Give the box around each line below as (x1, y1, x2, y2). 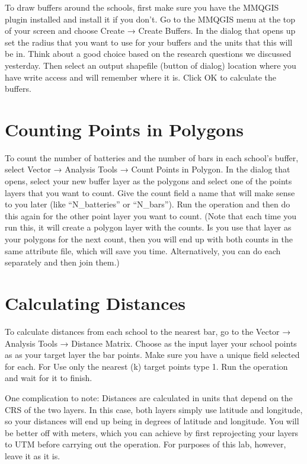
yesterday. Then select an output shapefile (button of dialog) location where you (5, 59, 296, 71)
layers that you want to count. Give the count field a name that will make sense (5, 186, 295, 199)
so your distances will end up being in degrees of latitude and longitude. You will (5, 415, 299, 427)
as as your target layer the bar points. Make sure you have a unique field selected (5, 348, 300, 361)
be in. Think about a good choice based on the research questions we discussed (5, 47, 292, 60)
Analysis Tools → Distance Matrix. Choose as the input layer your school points (5, 337, 297, 349)
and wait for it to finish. (5, 372, 92, 384)
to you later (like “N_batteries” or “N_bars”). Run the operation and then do (5, 198, 290, 210)
